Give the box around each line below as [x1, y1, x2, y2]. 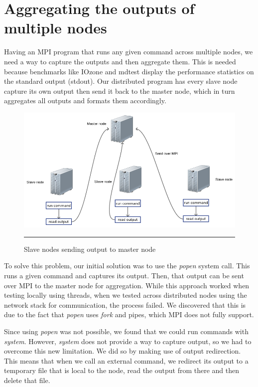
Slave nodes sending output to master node [24, 243, 156, 254]
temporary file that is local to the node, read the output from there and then [4, 365, 240, 376]
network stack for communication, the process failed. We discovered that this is [4, 299, 246, 310]
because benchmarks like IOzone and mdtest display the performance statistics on [4, 66, 254, 76]
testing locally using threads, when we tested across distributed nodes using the [4, 290, 247, 300]
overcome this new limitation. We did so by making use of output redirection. [4, 346, 241, 356]
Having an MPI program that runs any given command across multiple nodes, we [4, 46, 253, 57]
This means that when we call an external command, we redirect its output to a [4, 355, 249, 366]
